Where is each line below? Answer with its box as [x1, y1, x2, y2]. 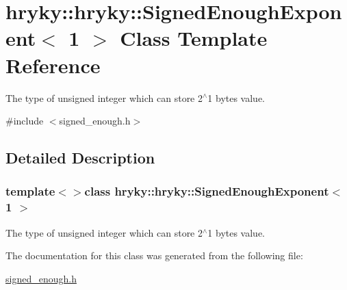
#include [5, 114, 44, 128]
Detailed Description [5, 147, 155, 168]
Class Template [120, 24, 268, 52]
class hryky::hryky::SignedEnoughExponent [84, 183, 329, 200]
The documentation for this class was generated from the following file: [5, 248, 303, 263]
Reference [5, 51, 101, 79]
